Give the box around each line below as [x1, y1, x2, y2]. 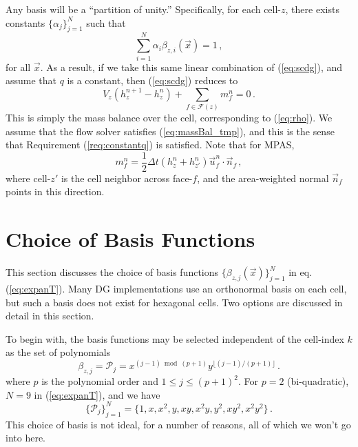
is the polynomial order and [41, 374, 158, 388]
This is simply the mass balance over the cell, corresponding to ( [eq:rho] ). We [6, 110, 333, 125]
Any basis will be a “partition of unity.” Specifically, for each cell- [6, 2, 282, 16]
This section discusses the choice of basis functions [6, 265, 219, 279]
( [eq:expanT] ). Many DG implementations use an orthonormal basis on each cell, [6, 281, 347, 295]
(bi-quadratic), [287, 374, 349, 388]
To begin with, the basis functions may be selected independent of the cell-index [6, 331, 344, 346]
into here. [6, 430, 45, 445]
